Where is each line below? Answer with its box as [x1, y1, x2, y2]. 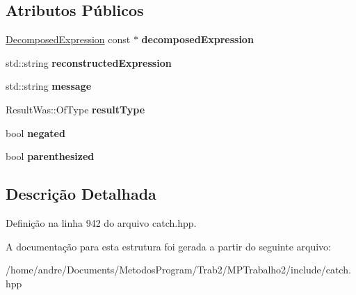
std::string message [6, 79, 92, 93]
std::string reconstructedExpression [6, 55, 172, 70]
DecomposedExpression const [6, 32, 131, 47]
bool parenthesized [6, 149, 95, 164]
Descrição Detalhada [6, 183, 156, 205]
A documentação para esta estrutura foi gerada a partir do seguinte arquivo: [6, 239, 331, 253]
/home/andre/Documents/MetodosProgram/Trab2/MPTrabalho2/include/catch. [6, 262, 351, 277]
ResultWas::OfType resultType [6, 102, 145, 116]
